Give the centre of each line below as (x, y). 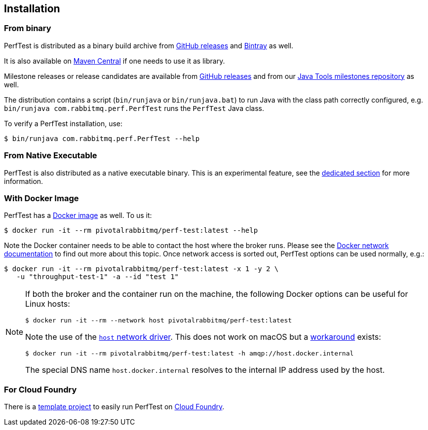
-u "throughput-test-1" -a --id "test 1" (98, 277)
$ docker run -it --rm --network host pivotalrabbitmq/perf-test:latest (159, 321)
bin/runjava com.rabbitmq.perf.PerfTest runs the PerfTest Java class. (134, 108)
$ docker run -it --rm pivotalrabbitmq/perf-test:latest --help (131, 231)
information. (24, 181)
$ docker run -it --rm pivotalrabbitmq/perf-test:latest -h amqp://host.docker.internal (190, 354)
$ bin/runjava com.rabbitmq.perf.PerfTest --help (102, 138)
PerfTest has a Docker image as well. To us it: (78, 215)
